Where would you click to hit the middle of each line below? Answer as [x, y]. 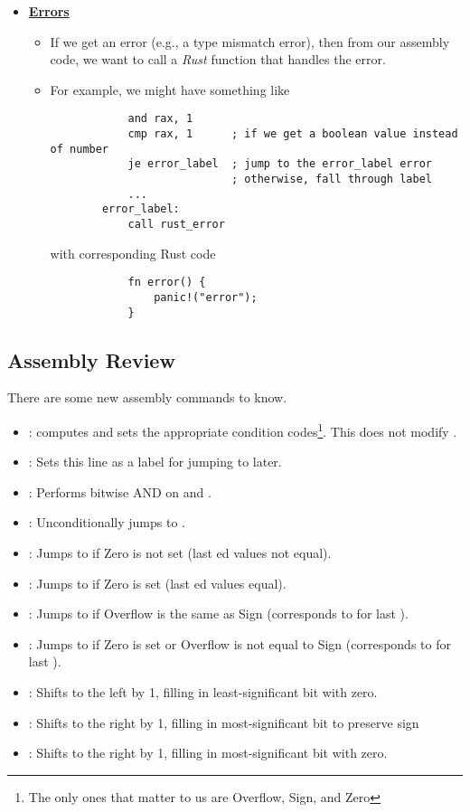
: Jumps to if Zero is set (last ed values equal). [157, 583]
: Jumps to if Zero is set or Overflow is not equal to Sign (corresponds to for [240, 643]
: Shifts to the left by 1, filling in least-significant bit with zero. [203, 691]
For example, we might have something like [170, 89]
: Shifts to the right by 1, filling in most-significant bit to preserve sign [224, 722]
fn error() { [167, 283]
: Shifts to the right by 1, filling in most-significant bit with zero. [208, 753]
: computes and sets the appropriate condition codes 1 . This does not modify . [243, 430]
